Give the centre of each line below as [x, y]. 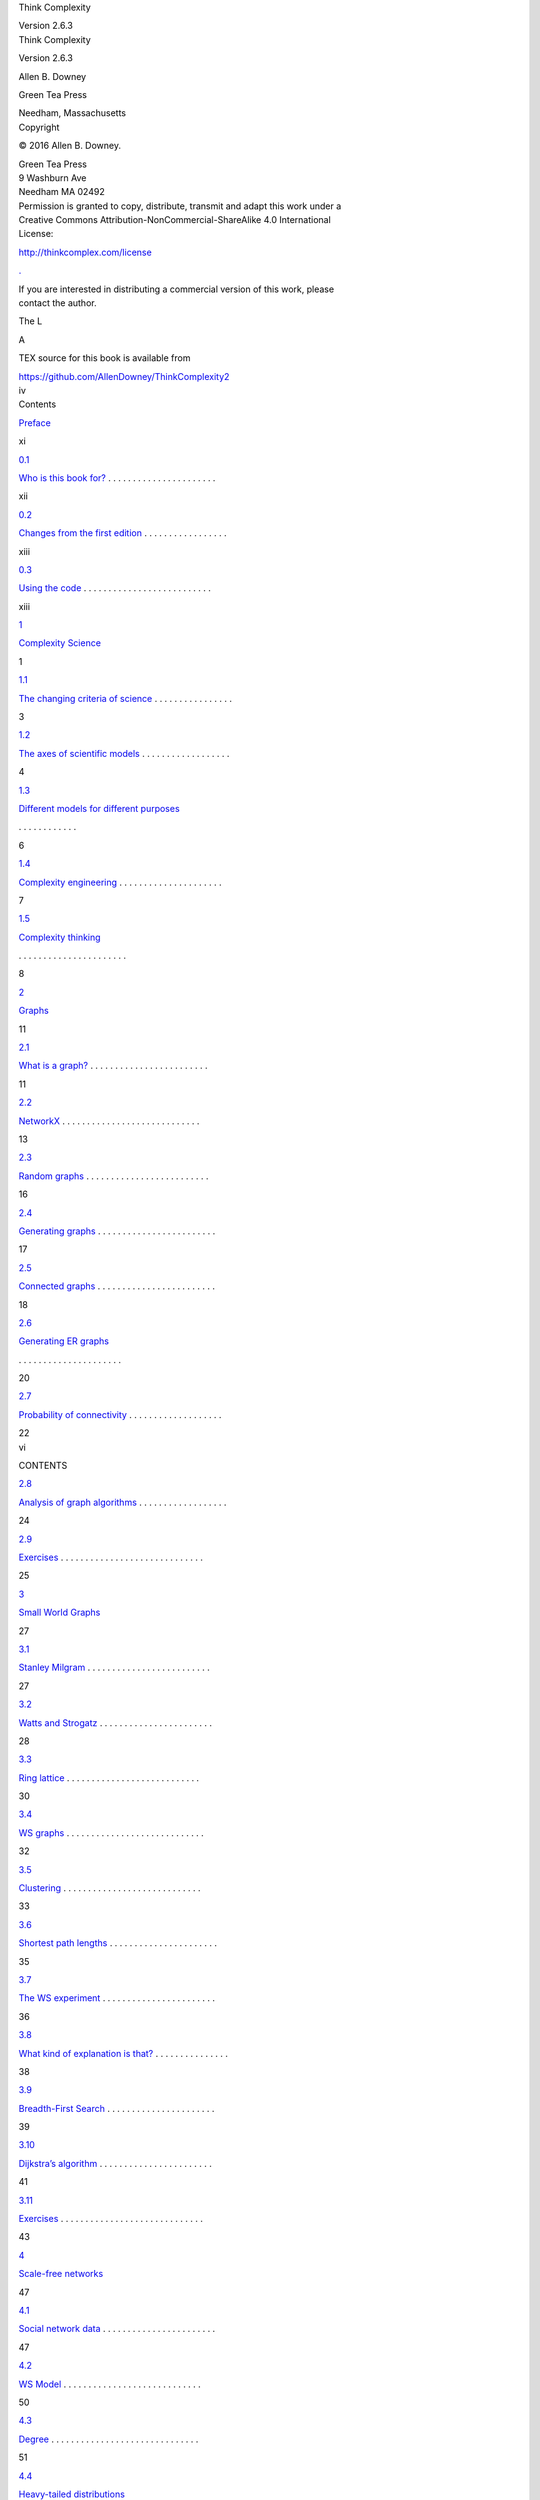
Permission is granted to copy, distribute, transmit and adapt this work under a [180, 206]
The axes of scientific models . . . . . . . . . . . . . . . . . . [124, 753]
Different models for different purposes [99, 808]
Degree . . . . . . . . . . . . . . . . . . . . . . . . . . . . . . [108, 2439]
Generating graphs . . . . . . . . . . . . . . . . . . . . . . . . [117, 1231]
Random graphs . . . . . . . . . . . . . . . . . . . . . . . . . [113, 1176]
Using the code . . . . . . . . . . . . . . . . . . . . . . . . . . [115, 588]
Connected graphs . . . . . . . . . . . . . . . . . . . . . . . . [116, 1286]
